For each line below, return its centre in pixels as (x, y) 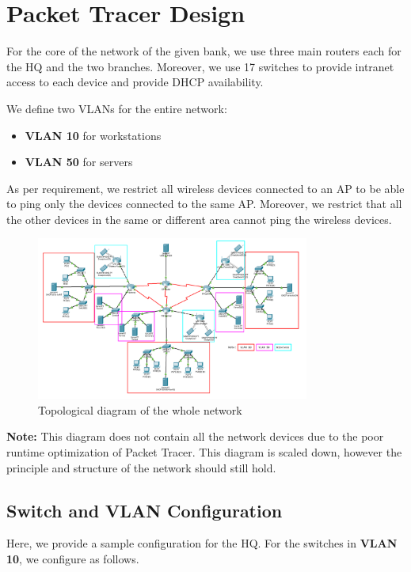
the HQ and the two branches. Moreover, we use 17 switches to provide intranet (200, 66)
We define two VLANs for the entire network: (117, 108)
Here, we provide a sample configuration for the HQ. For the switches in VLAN (202, 543)
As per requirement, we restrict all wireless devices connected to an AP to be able (205, 188)
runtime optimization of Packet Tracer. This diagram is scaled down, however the (204, 451)
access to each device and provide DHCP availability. (135, 82)
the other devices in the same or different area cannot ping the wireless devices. (199, 219)
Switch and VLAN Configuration (145, 510)
